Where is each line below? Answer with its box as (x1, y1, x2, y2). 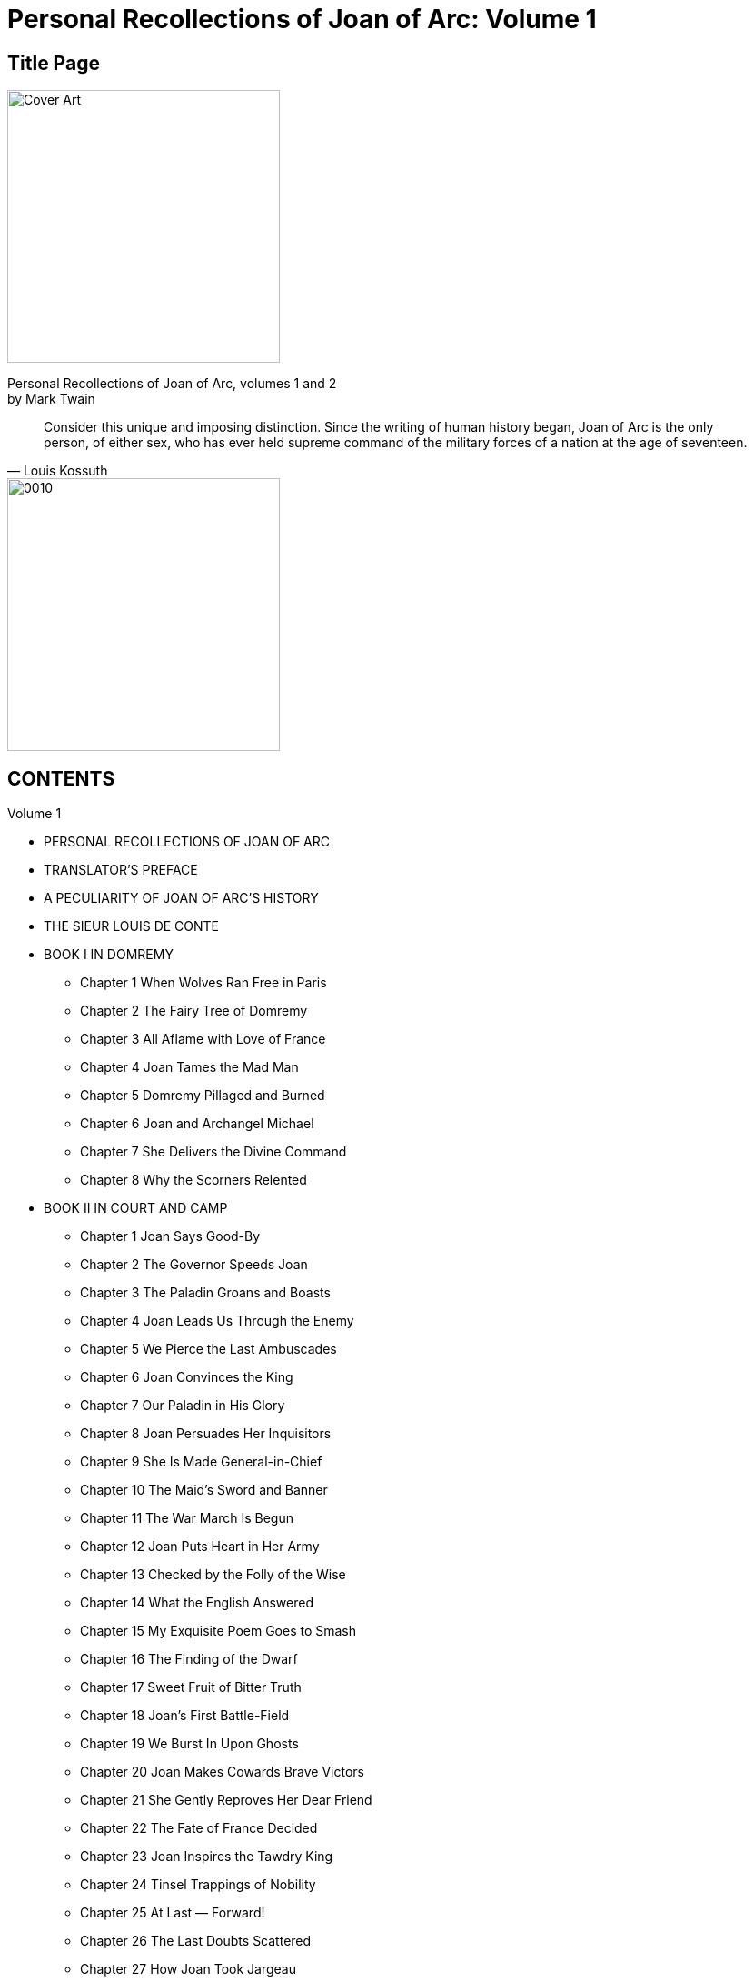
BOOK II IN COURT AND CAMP (44, 1200, 228, 1216)
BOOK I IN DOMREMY (44, 946, 174, 963)
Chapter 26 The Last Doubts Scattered (80, 1933, 312, 1949)
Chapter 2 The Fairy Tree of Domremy (80, 1003, 308, 1019)
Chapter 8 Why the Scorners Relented (80, 1172, 307, 1188)
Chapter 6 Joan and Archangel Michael (80, 1116, 314, 1132)
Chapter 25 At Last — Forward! (80, 1905, 265, 1921)
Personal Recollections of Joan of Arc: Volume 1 (7, 4, 597, 35)
